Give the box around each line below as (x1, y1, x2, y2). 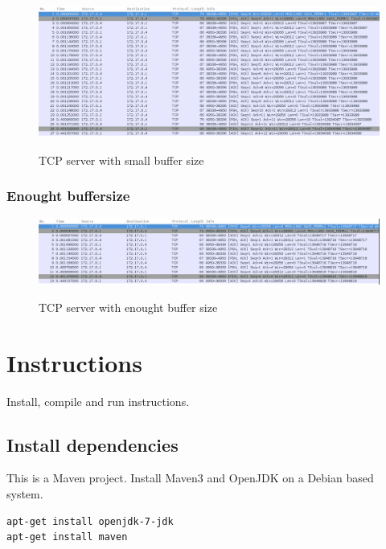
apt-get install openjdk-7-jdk (6, 515, 174, 527)
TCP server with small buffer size (39, 151, 204, 168)
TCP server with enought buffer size (39, 298, 218, 315)
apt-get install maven (6, 531, 128, 543)
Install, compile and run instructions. (6, 392, 190, 409)
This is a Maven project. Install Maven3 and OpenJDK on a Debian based (6, 469, 374, 486)
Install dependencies (6, 432, 179, 457)
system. (6, 485, 43, 502)
